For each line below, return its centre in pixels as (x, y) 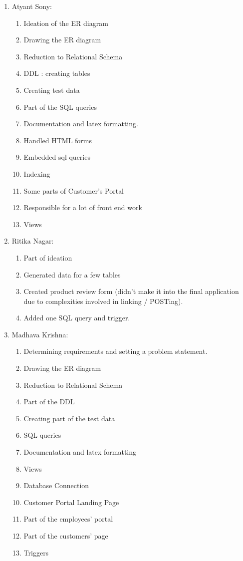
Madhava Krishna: (40, 334)
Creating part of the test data (69, 418)
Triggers (36, 552)
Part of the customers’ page (66, 536)
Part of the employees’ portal (68, 519)
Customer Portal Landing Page (71, 502)
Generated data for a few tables (72, 274)
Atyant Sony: (32, 6)
